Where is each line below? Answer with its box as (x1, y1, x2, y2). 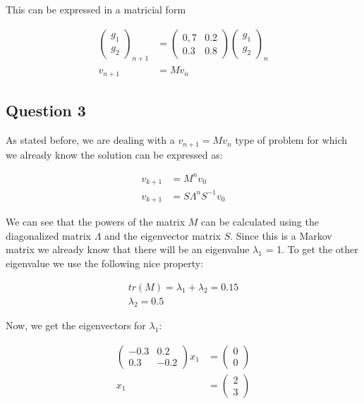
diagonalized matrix (6, 228, 92, 243)
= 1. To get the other (265, 242, 358, 257)
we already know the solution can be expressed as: (6, 147, 223, 161)
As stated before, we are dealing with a (6, 133, 175, 147)
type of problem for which (235, 133, 348, 147)
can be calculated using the (201, 214, 319, 229)
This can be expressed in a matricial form (6, 2, 186, 16)
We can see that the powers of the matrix (6, 214, 186, 229)
